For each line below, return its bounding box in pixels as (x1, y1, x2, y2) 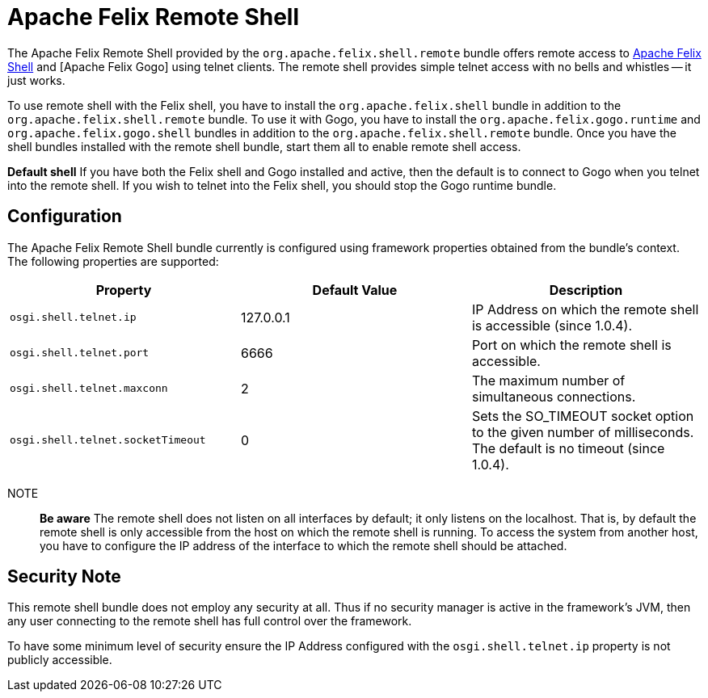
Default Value (312, 281, 398, 298)
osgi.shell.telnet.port (10, 347, 150, 360)
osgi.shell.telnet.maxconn (10, 382, 168, 395)
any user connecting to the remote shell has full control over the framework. (7, 614, 412, 629)
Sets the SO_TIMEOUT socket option (471, 407, 694, 424)
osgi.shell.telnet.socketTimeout (10, 434, 206, 447)
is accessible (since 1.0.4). (471, 317, 633, 334)
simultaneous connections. (471, 388, 636, 405)
